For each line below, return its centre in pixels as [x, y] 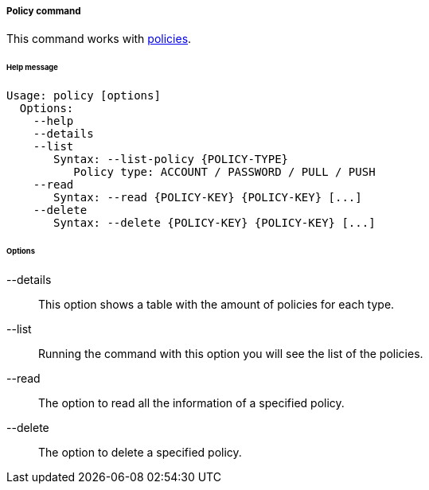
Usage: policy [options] [84, 96]
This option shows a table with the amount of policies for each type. [216, 304]
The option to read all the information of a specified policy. [191, 402]
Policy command [44, 11]
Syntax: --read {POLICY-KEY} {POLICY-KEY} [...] [208, 198]
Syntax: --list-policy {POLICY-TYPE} [171, 159]
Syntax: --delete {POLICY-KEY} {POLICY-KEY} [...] [214, 223]
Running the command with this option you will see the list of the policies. [231, 353]
